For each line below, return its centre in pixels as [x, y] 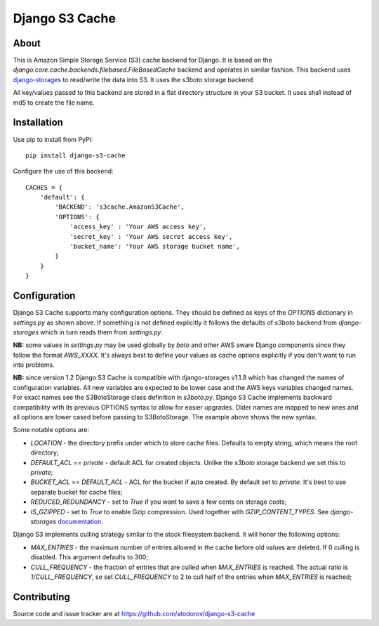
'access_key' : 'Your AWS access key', [138, 227]
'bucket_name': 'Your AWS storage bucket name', [155, 247]
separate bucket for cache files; [77, 492]
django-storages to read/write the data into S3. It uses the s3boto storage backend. [134, 79]
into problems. [34, 365]
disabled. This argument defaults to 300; [89, 557]
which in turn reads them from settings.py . [101, 332]
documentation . [80, 521]
